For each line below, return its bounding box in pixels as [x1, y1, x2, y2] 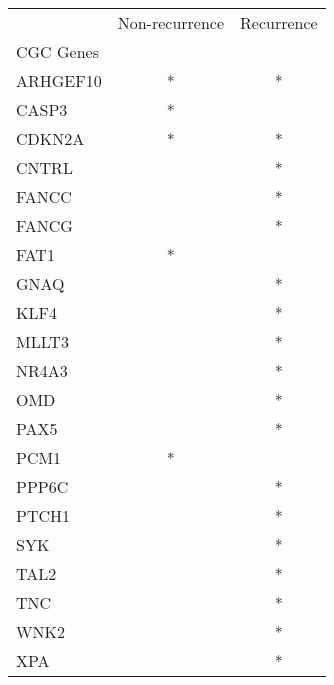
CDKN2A [16, 127, 85, 150]
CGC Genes [16, 40, 99, 63]
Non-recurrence [117, 11, 225, 34]
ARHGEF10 [16, 69, 102, 92]
